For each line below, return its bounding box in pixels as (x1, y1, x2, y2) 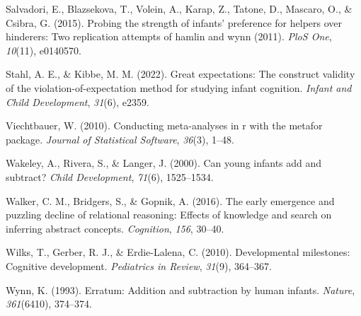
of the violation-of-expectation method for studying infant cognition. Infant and (6, 80, 352, 95)
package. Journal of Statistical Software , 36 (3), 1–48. (6, 131, 234, 146)
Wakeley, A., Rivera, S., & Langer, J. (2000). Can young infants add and (6, 156, 322, 170)
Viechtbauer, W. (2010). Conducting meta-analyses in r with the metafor (6, 118, 323, 133)
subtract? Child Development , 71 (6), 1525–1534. (6, 169, 214, 184)
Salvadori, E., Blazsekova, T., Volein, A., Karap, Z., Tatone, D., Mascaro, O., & (6, 1, 353, 16)
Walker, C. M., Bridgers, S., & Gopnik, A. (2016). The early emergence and (6, 193, 335, 208)
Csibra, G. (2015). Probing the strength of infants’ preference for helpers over (6, 15, 343, 30)
